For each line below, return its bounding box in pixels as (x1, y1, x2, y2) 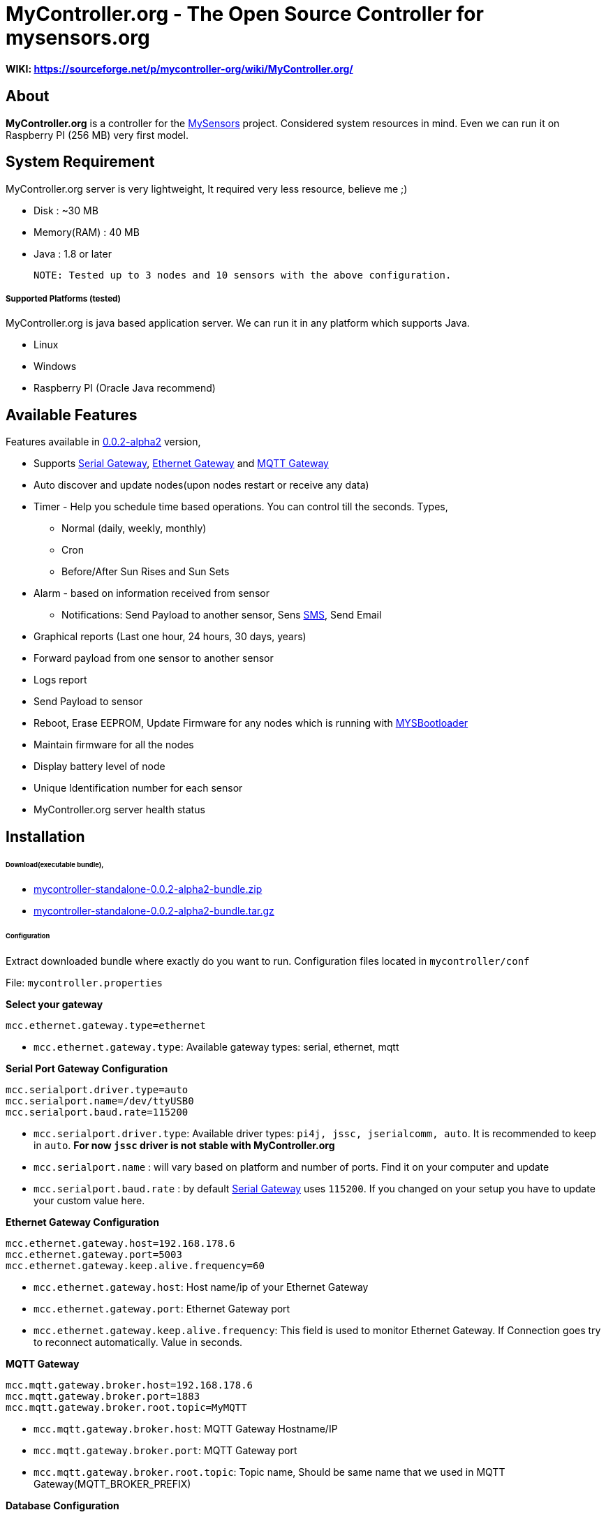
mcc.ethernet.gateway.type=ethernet (6, 1020, 206, 1032)
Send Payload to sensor (34, 695, 143, 708)
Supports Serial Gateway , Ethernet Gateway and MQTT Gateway (34, 457, 329, 470)
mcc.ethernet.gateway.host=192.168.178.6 (6, 1238, 235, 1250)
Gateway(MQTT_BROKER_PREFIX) (34, 1478, 191, 1490)
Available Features (6, 406, 138, 424)
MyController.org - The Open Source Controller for (6, 2, 484, 26)
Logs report (34, 674, 87, 686)
